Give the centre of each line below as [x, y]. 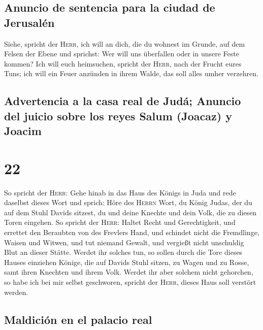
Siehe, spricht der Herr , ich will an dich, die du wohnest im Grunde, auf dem [125, 43]
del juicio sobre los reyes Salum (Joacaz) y [118, 115]
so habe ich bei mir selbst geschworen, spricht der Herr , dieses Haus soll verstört [130, 282]
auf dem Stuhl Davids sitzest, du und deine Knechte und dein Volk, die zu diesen [130, 212]
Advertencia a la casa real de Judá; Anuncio [123, 101]
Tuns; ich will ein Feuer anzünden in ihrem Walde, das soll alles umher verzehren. [131, 73]
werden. [16, 292]
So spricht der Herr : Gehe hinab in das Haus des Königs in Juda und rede [120, 192]
